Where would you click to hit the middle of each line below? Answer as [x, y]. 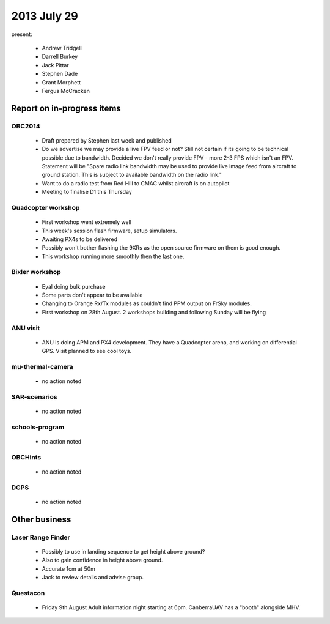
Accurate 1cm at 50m [69, 568]
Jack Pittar [56, 65]
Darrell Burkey [60, 57]
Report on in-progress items [66, 108]
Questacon [28, 593]
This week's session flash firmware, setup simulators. [109, 231]
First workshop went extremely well [86, 222]
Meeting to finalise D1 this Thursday [87, 192]
